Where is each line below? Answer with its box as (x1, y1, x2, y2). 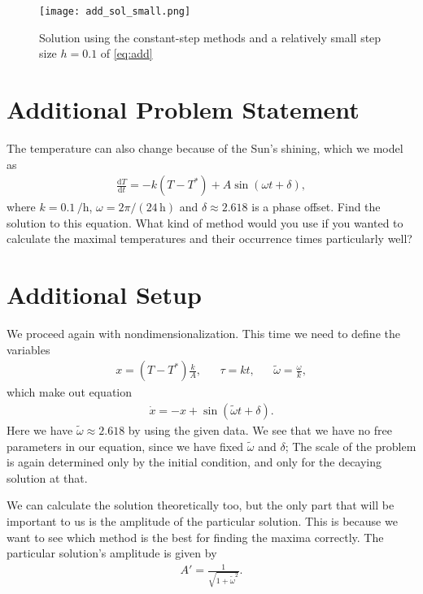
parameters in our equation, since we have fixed (7, 437, 244, 454)
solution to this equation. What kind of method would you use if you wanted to (7, 214, 403, 231)
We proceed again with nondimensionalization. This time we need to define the (7, 325, 400, 342)
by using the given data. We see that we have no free (128, 421, 392, 438)
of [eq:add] (100, 45, 153, 62)
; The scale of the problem (285, 437, 416, 454)
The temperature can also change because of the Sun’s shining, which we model (7, 139, 403, 156)
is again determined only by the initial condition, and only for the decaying (7, 453, 382, 470)
